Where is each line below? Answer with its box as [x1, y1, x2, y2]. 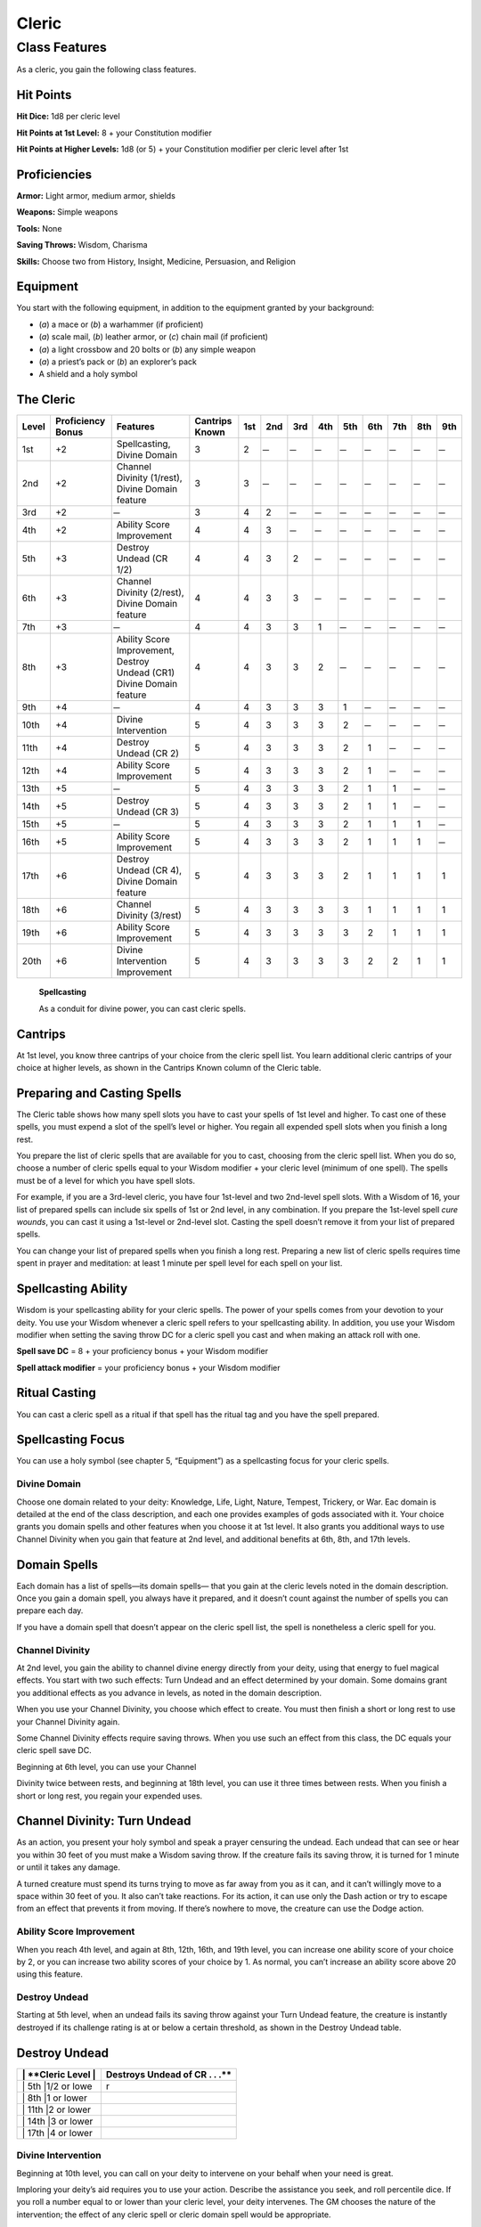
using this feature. [16, 1969, 84, 1979]
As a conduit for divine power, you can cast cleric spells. [38, 1003, 247, 1014]
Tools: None [16, 223, 62, 233]
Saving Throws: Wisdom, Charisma [16, 240, 148, 250]
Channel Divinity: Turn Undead [16, 1814, 192, 1829]
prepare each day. [16, 1605, 84, 1616]
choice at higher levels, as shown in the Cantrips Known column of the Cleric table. [16, 1063, 322, 1073]
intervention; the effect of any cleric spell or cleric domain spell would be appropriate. [16, 2209, 331, 2220]
